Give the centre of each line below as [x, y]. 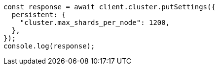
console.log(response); [49, 46]
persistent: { [39, 15]
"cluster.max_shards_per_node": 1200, [95, 23]
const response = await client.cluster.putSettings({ [109, 7]
